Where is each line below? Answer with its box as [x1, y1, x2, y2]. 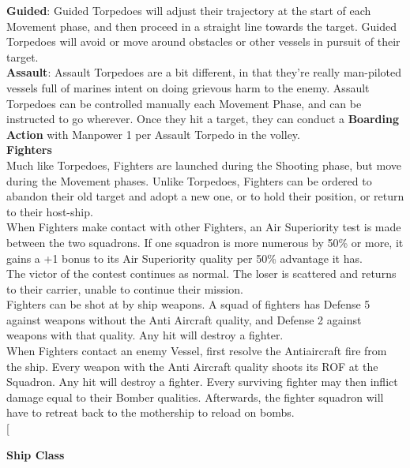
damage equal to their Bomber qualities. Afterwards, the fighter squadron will [6, 388, 384, 405]
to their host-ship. [6, 203, 93, 219]
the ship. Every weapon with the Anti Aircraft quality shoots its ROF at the [6, 358, 378, 374]
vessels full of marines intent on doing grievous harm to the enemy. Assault [6, 79, 370, 95]
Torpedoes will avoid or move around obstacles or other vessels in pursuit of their [6, 33, 401, 50]
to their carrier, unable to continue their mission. [6, 280, 243, 297]
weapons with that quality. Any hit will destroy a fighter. [6, 327, 284, 343]
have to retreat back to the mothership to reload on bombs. [6, 404, 295, 421]
